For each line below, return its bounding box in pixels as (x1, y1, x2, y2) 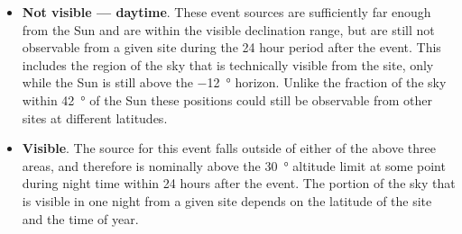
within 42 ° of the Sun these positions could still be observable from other (22, 90, 432, 109)
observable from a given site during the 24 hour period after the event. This (22, 38, 441, 57)
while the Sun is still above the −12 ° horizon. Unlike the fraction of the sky (22, 73, 447, 92)
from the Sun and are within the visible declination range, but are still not (22, 20, 435, 39)
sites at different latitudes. (22, 108, 168, 127)
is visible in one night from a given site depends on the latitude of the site (22, 191, 432, 210)
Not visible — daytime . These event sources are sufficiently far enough (22, 3, 431, 21)
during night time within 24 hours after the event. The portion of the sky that (22, 174, 456, 193)
